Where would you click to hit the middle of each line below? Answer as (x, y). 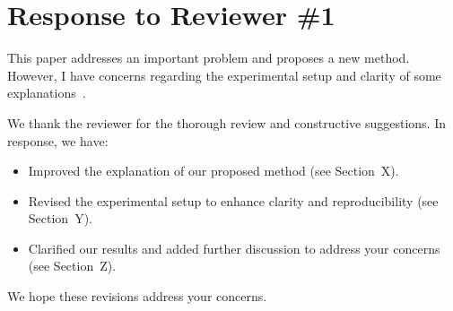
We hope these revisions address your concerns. (137, 296)
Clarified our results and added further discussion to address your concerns (234, 248)
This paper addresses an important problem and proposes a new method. (209, 58)
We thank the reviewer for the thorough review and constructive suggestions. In (226, 122)
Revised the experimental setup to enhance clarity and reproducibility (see (233, 200)
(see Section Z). (72, 266)
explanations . (47, 93)
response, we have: (58, 140)
